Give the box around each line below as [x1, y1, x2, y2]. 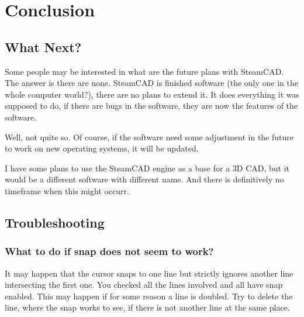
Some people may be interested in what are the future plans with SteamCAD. [5, 65, 284, 77]
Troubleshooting [5, 213, 105, 231]
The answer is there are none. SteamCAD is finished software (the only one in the [5, 77, 298, 89]
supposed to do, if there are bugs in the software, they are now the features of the [5, 99, 298, 112]
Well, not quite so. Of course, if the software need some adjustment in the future [5, 130, 293, 143]
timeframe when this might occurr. [5, 184, 129, 197]
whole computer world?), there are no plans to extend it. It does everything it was [5, 88, 300, 100]
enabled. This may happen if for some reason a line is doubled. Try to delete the [5, 290, 293, 302]
